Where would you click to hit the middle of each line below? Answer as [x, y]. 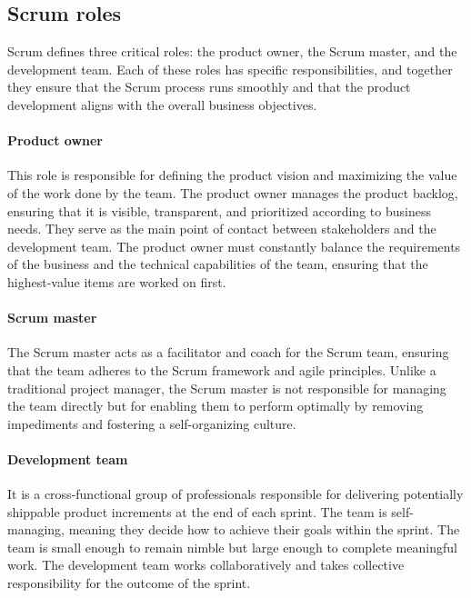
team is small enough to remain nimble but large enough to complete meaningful [232, 547]
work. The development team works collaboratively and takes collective [206, 565]
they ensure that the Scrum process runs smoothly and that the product [209, 87]
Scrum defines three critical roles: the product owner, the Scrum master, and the [232, 51]
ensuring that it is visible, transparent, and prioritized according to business [219, 210]
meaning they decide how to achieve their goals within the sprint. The [264, 529]
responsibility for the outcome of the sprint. [129, 583]
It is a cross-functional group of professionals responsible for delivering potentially [235, 494]
